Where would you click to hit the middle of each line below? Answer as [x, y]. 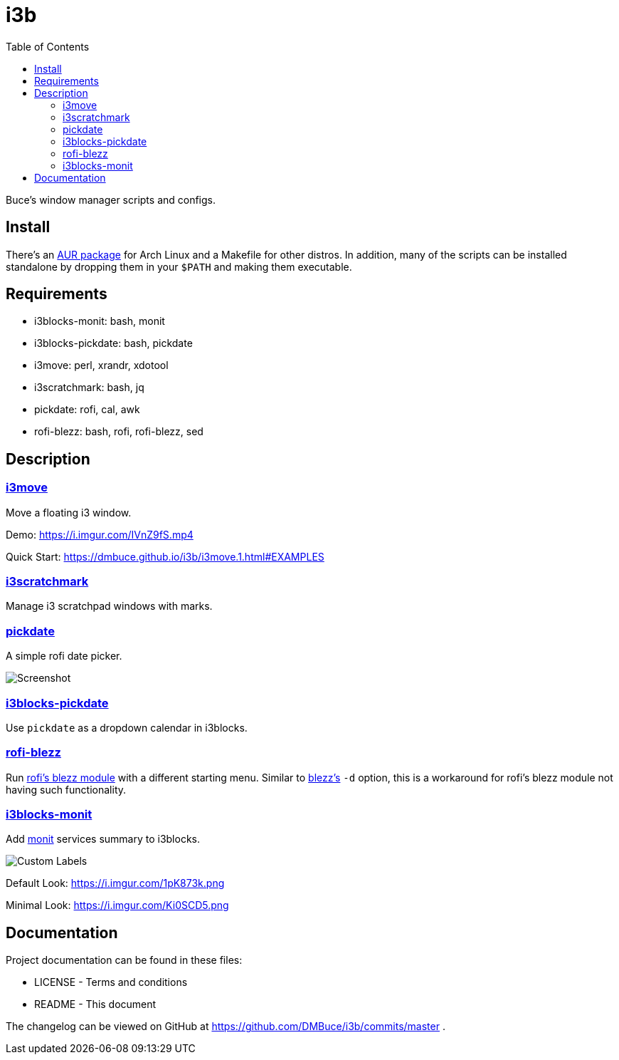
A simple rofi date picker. [64, 656]
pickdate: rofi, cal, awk [87, 410]
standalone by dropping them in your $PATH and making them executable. [179, 266]
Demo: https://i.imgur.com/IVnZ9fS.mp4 [100, 534]
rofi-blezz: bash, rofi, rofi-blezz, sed [119, 432]
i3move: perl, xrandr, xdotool [101, 365]
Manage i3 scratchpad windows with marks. [109, 606]
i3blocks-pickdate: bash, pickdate [113, 343]
